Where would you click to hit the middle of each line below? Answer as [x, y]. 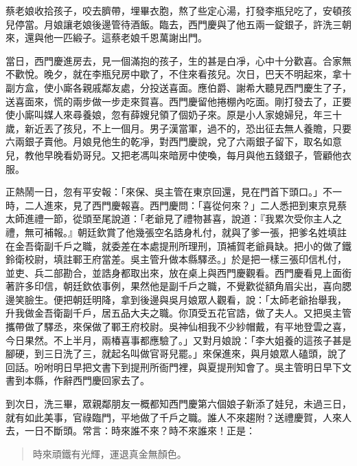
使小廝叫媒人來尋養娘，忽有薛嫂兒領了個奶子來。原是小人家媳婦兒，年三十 [174, 115]
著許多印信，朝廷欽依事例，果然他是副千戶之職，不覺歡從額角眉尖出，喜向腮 [178, 286]
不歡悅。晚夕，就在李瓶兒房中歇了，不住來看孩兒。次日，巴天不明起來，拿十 [178, 74]
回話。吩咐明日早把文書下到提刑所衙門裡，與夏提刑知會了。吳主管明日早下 [174, 367]
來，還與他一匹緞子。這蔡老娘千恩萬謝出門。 [106, 38]
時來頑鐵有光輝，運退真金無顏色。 [110, 453]
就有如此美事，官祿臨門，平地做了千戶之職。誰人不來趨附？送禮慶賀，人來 [174, 417]
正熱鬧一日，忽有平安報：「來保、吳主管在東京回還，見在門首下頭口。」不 [169, 192]
